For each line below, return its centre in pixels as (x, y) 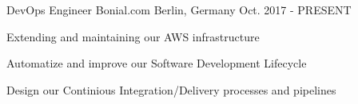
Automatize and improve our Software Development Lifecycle (157, 63)
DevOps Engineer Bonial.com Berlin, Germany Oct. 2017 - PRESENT (179, 10)
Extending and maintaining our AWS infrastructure (133, 36)
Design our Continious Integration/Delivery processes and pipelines (171, 89)
